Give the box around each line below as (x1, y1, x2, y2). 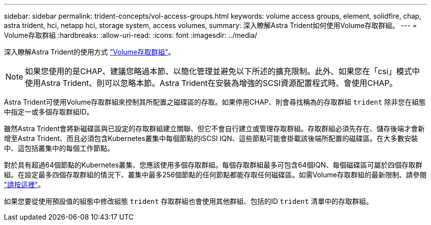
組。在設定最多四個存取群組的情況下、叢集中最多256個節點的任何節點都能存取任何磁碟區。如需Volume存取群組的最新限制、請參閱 (4, 170, 427, 179)
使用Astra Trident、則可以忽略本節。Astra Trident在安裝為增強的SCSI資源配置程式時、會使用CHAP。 (25, 78, 398, 88)
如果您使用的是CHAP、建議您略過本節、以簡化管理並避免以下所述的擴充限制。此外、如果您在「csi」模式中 (25, 66, 420, 76)
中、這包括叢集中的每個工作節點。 (4, 144, 114, 152)
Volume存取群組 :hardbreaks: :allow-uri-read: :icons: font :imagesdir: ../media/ (4, 31, 257, 39)
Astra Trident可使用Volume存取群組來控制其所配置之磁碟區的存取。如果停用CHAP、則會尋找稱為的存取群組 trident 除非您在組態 (4, 98, 426, 106)
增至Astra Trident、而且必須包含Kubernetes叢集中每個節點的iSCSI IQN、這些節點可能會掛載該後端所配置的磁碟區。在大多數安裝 (4, 134, 418, 142)
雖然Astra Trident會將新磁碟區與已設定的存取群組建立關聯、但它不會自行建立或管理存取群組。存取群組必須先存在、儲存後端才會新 (4, 124, 425, 133)
